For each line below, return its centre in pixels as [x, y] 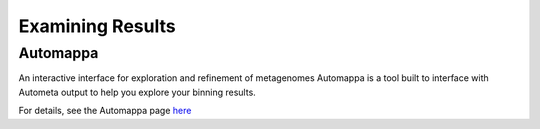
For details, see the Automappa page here [105, 111]
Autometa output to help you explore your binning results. [137, 92]
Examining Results [97, 26]
